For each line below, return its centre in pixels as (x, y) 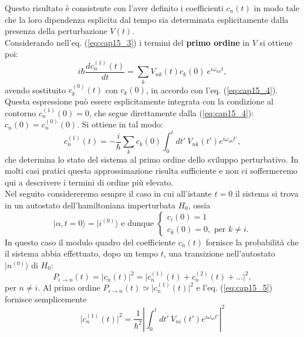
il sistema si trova (267, 193)
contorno (21, 112)
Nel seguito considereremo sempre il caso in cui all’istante (108, 193)
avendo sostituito (35, 90)
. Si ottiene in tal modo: (120, 124)
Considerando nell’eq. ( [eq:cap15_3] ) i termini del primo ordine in (127, 42)
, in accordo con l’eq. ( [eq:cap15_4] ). (212, 90)
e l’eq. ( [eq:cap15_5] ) (234, 287)
